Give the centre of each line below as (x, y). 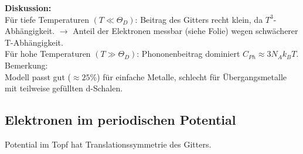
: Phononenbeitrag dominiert (188, 54)
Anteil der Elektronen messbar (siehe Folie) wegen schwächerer (185, 31)
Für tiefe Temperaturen (47, 19)
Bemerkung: (26, 65)
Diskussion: (28, 8)
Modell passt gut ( (38, 76)
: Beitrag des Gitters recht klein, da (199, 19)
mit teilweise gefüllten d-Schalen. (64, 88)
